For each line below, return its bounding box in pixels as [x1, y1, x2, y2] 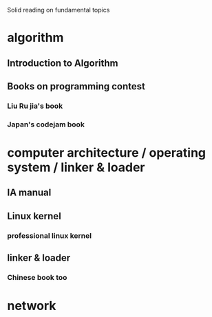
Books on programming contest [7, 80, 146, 92]
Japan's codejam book [7, 120, 85, 129]
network [7, 298, 56, 314]
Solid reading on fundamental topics [7, 6, 110, 14]
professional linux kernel [7, 230, 92, 240]
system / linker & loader [7, 160, 145, 175]
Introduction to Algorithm [7, 57, 118, 69]
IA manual [7, 187, 52, 199]
